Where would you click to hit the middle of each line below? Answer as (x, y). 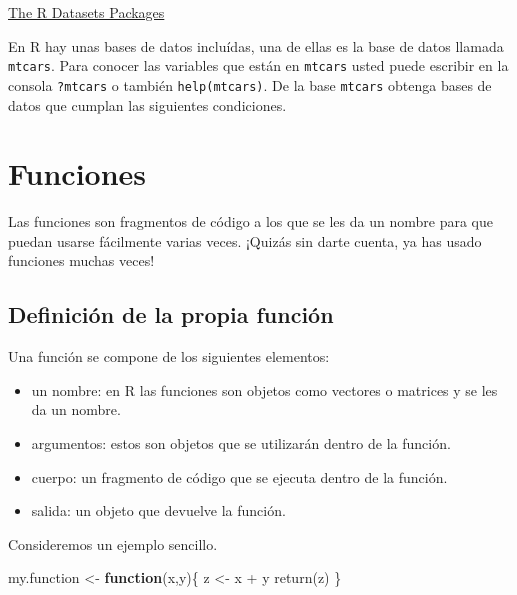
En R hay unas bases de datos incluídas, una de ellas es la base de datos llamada (256, 45)
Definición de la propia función (171, 314)
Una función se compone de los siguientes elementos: (169, 356)
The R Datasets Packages (86, 12)
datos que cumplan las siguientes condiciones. (147, 104)
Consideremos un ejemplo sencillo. (113, 543)
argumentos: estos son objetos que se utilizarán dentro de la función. (241, 442)
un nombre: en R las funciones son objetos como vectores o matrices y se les (264, 389)
